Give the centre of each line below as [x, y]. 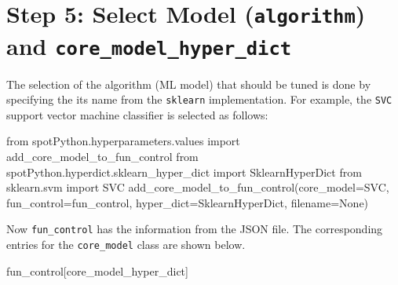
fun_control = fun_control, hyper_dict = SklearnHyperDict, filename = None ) [188, 202]
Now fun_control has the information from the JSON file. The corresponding [195, 229]
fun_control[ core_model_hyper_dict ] [97, 270]
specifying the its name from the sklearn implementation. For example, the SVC [199, 99]
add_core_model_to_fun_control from [102, 156]
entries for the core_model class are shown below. [126, 245]
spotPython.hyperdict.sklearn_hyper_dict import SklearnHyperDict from [184, 172]
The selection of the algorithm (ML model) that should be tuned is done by [189, 84]
